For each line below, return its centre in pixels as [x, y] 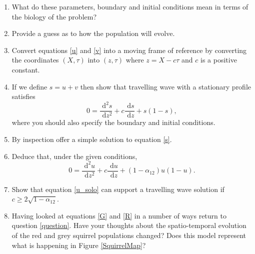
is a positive [218, 60]
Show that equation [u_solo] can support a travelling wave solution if [118, 189]
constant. [26, 69]
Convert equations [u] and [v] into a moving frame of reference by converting [129, 50]
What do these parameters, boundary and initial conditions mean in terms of [130, 6]
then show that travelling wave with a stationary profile [166, 86]
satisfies [23, 96]
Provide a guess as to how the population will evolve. [93, 33]
